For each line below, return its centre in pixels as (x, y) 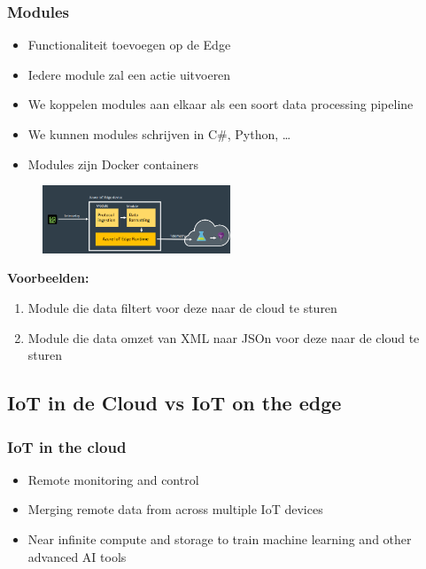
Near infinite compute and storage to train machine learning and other (220, 539)
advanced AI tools (77, 556)
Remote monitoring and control (113, 479)
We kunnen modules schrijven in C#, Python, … (159, 134)
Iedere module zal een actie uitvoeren (129, 74)
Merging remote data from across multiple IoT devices (175, 509)
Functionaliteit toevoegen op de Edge (129, 45)
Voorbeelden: (48, 278)
